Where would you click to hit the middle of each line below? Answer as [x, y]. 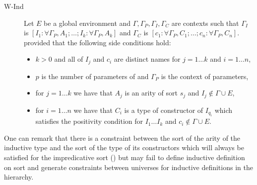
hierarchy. [19, 177]
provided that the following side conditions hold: [97, 42]
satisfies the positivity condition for [89, 121]
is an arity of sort [151, 93]
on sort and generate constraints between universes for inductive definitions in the [128, 167]
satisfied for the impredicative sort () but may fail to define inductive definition [125, 157]
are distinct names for [147, 59]
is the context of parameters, [205, 76]
